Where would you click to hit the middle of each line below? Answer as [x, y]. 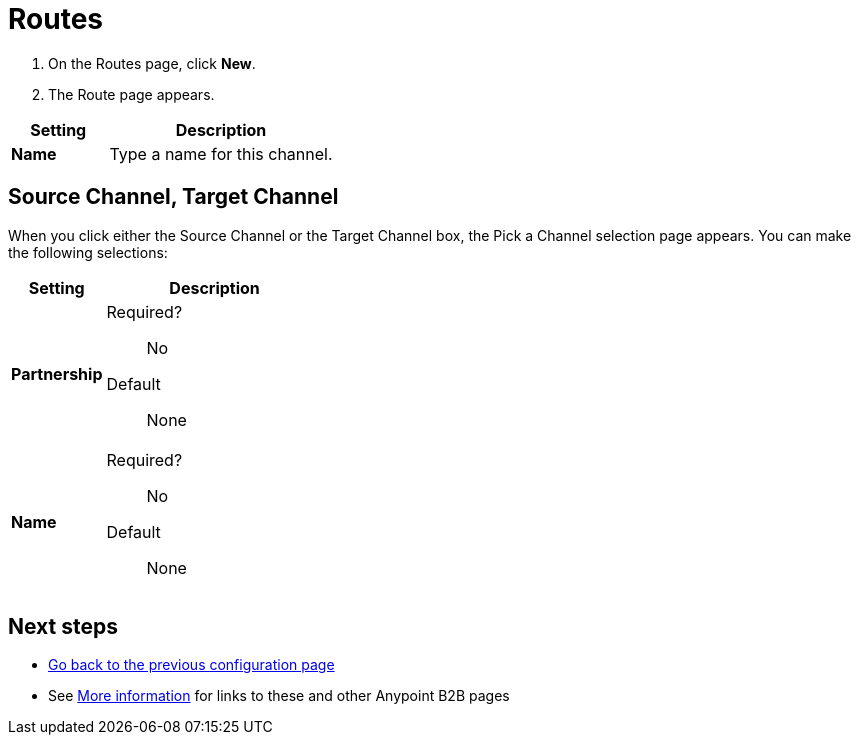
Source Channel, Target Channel [173, 197]
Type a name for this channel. [221, 153]
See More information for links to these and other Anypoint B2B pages [279, 696]
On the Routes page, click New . [152, 63]
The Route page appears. [131, 94]
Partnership [57, 373]
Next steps [63, 627]
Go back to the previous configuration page [191, 665]
